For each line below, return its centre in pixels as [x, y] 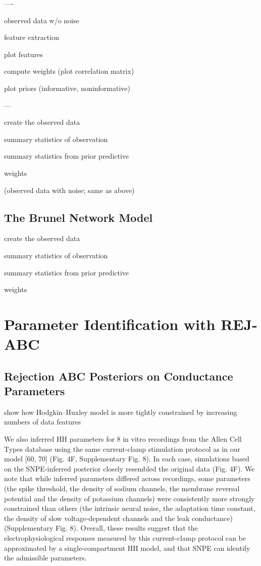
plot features [23, 54]
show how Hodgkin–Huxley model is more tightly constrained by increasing [121, 412]
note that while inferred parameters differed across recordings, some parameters [127, 478]
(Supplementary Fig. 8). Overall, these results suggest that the [101, 528]
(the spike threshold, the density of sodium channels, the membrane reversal [122, 488]
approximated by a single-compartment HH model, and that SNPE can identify [127, 548]
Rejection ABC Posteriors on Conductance [119, 376]
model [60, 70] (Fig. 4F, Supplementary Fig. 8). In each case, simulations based [127, 459]
